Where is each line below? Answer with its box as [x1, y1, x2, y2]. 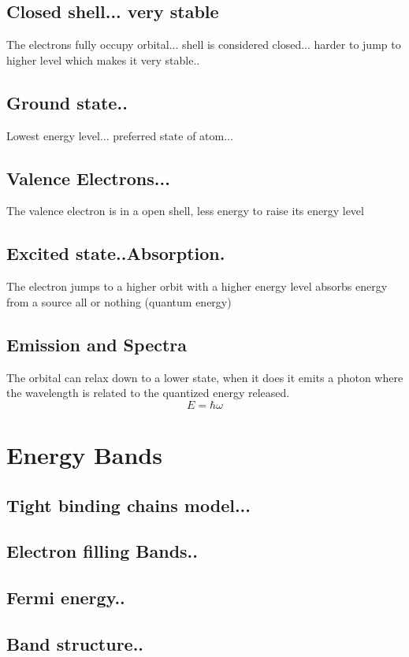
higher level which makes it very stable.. [6, 51, 200, 68]
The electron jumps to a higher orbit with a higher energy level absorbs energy [6, 278, 388, 295]
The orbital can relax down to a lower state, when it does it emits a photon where [6, 369, 403, 385]
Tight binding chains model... [6, 492, 251, 517]
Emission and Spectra [6, 332, 188, 356]
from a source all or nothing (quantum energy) [6, 293, 232, 310]
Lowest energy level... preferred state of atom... [6, 127, 233, 143]
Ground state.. [6, 90, 128, 114]
